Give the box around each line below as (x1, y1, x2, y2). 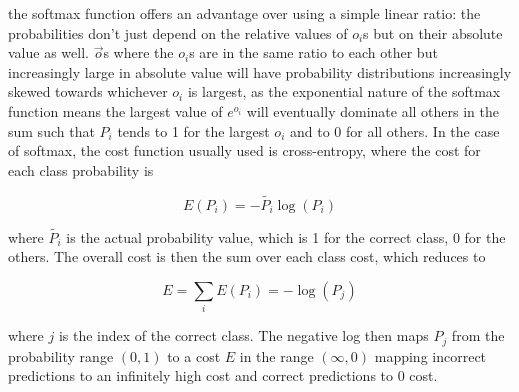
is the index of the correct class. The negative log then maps (58, 325, 429, 346)
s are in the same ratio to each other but (189, 42, 438, 63)
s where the (103, 42, 174, 63)
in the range (239, 345, 314, 366)
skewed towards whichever (8, 81, 168, 102)
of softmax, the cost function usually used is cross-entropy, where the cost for (8, 140, 481, 161)
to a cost (167, 345, 221, 366)
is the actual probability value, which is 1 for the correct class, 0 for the (66, 226, 506, 247)
